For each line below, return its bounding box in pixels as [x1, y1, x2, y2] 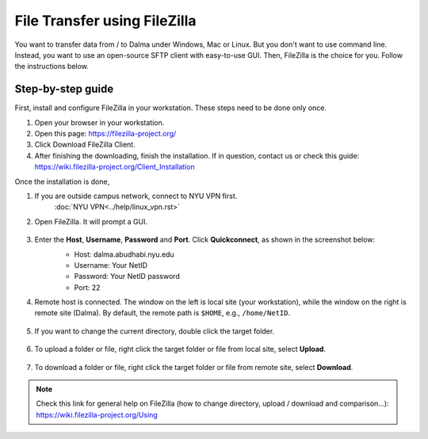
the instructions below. [14, 62, 89, 71]
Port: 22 [74, 282, 101, 292]
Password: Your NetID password [74, 272, 180, 281]
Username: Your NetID [74, 260, 148, 269]
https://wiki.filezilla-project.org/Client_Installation [34, 162, 195, 172]
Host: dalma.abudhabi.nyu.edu [74, 250, 174, 259]
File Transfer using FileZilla [14, 12, 197, 29]
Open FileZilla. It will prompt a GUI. [34, 216, 148, 226]
